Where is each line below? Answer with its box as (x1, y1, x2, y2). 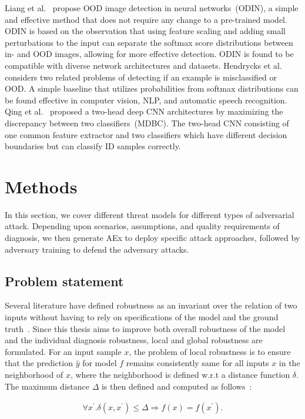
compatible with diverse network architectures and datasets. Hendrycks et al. (5, 59, 282, 71)
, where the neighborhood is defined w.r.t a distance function (70, 368, 290, 380)
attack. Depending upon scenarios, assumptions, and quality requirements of (5, 220, 280, 232)
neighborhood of (5, 368, 63, 380)
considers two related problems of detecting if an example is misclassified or (5, 71, 277, 83)
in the (279, 357, 300, 369)
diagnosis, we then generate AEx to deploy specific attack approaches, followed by (5, 232, 300, 244)
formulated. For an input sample (5, 345, 122, 357)
